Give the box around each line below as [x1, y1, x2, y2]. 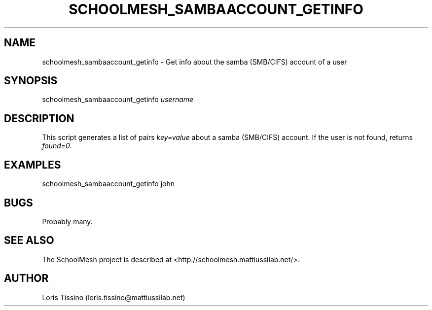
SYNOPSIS [4, 74, 58, 87]
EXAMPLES [4, 158, 61, 171]
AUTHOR [4, 272, 49, 285]
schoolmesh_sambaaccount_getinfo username [42, 95, 194, 104]
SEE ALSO [4, 234, 54, 247]
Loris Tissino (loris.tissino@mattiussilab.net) [42, 293, 185, 302]
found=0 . [42, 141, 72, 150]
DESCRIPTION [4, 112, 74, 125]
